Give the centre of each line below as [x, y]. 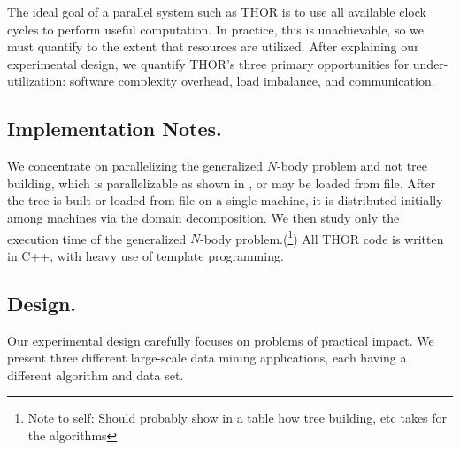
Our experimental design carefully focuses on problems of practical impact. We [221, 340]
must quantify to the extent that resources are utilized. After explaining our [213, 46]
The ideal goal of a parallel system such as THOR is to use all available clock [217, 11]
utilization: [37, 81]
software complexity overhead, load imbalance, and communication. [252, 81]
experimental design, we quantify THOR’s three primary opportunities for [208, 63]
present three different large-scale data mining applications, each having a [207, 358]
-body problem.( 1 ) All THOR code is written [322, 237]
